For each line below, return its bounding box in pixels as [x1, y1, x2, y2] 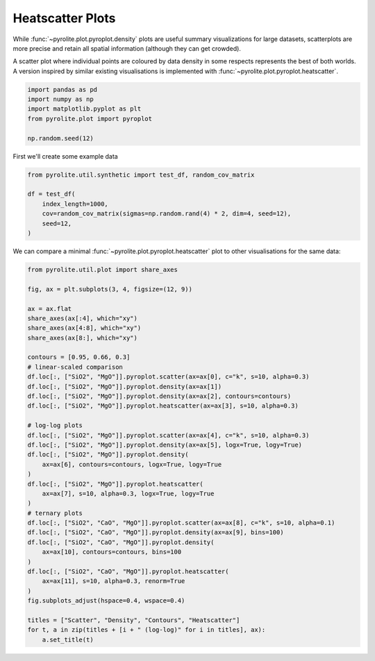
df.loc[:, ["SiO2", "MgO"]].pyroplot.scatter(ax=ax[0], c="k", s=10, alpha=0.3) [27, 373, 310, 381]
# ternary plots [27, 509, 83, 517]
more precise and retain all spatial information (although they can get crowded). [12, 44, 241, 52]
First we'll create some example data [12, 152, 118, 160]
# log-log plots [27, 422, 83, 429]
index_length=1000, [42, 200, 109, 208]
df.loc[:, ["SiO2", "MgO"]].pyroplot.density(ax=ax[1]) [27, 383, 222, 390]
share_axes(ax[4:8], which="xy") [27, 324, 142, 332]
